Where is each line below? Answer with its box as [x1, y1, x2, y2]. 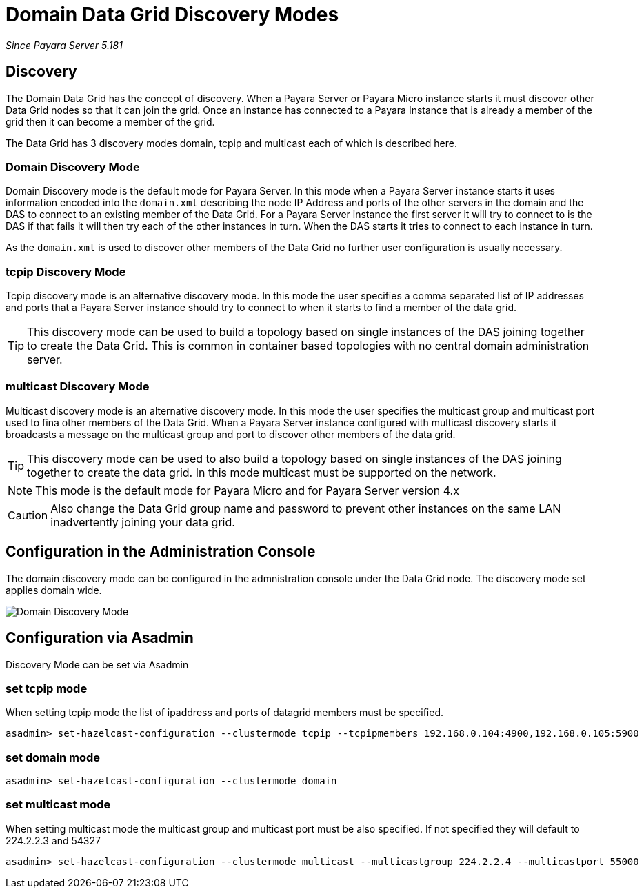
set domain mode [6, 750, 101, 764]
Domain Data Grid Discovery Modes [6, 3, 339, 26]
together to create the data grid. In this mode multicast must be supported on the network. [27, 465, 496, 479]
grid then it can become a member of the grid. [6, 115, 215, 128]
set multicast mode [6, 797, 111, 812]
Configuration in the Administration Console [6, 543, 316, 561]
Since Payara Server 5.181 [6, 39, 123, 51]
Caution [8, 508, 48, 522]
